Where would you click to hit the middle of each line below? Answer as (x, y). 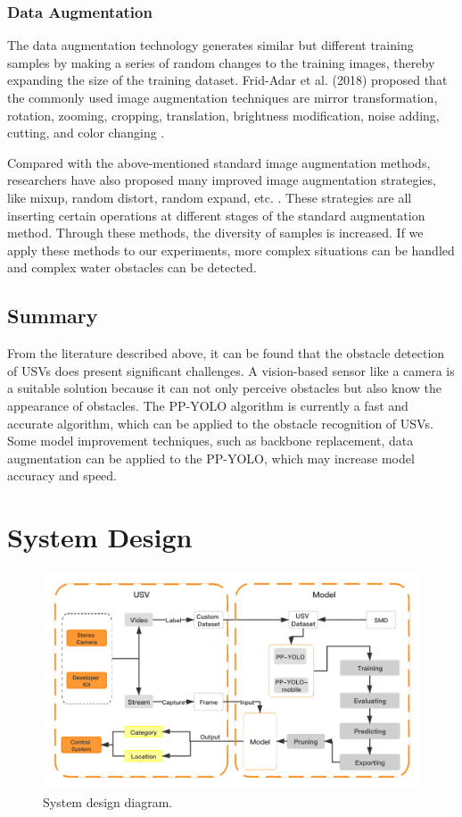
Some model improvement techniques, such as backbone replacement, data (210, 441)
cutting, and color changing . (86, 133)
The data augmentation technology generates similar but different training (210, 45)
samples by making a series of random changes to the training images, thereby (221, 62)
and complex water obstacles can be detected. (132, 267)
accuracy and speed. (62, 475)
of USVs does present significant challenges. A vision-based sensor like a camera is (231, 370)
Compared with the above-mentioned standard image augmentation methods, (219, 162)
